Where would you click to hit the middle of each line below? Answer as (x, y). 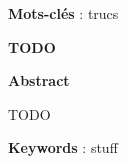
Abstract (39, 80)
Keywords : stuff (63, 147)
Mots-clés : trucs (63, 13)
